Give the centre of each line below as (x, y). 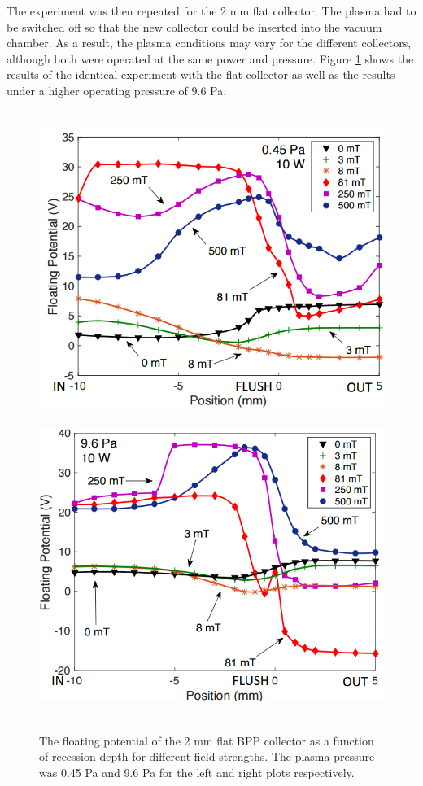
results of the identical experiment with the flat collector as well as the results (201, 74)
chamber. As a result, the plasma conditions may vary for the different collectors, (209, 43)
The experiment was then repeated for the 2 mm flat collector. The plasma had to (211, 11)
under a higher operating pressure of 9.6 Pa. (117, 90)
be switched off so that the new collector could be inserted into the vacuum (194, 26)
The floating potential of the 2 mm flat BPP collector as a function (207, 740)
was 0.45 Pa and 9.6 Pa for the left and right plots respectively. (197, 772)
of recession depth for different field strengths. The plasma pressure (207, 756)
